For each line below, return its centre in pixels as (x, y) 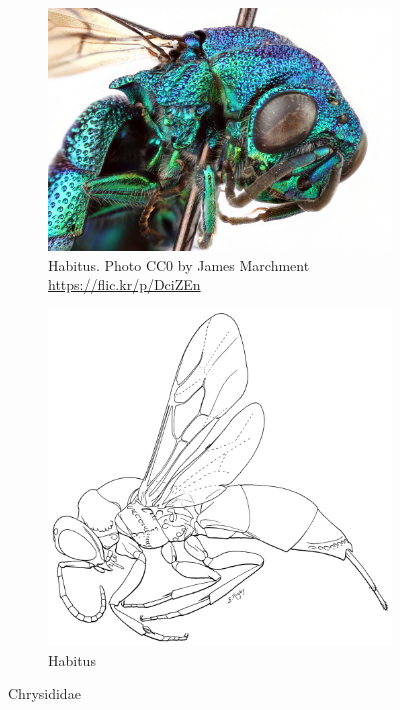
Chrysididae (44, 693)
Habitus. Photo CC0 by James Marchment (179, 264)
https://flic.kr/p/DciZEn (124, 284)
